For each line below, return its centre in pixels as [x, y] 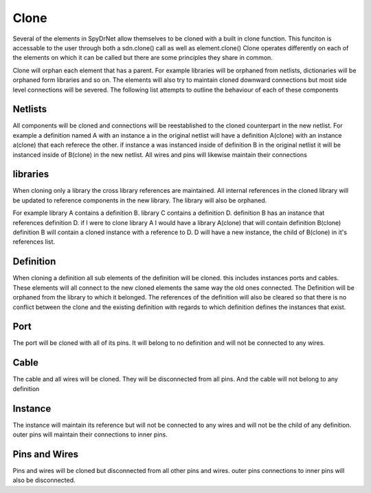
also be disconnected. [44, 480]
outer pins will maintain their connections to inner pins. [90, 434]
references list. [34, 242]
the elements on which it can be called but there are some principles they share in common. [143, 58]
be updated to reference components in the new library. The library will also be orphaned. [140, 200]
